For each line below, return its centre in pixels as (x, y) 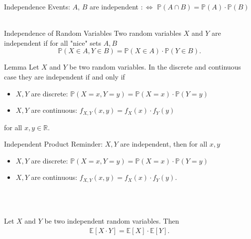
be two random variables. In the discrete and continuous (155, 67)
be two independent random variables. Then (112, 221)
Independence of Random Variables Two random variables (93, 33)
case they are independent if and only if (64, 76)
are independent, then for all (164, 144)
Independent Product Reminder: (54, 144)
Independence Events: (37, 6)
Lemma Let (22, 67)
